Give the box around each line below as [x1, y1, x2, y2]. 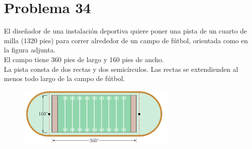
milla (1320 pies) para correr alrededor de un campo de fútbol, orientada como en [4, 35, 248, 45]
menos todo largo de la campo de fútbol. [4, 73, 125, 83]
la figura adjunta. [4, 45, 56, 55]
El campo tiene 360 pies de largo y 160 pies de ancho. [4, 54, 164, 64]
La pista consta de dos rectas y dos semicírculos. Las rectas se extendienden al [4, 64, 238, 74]
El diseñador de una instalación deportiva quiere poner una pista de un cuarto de [4, 26, 247, 36]
